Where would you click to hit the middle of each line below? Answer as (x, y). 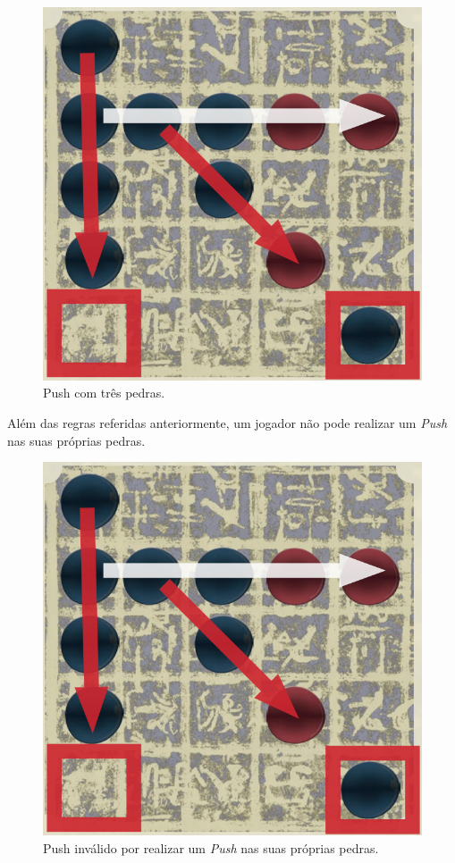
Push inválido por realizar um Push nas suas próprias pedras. (211, 847)
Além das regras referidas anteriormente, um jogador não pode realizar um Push (227, 422)
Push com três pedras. (104, 393)
